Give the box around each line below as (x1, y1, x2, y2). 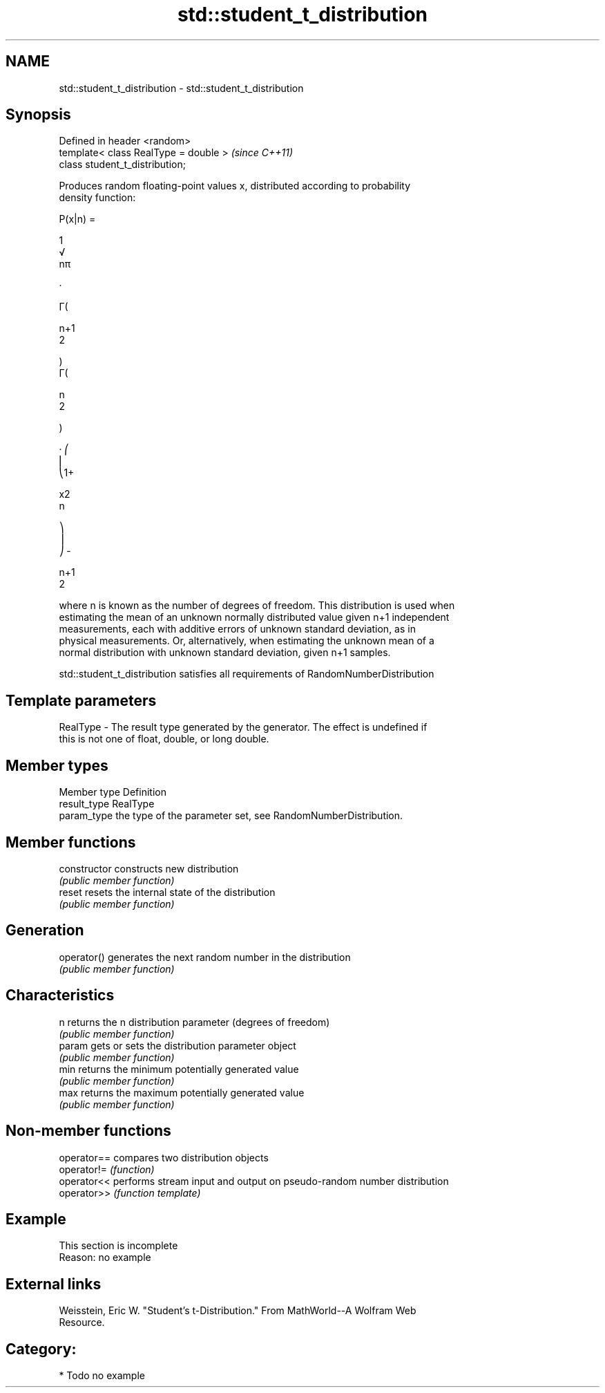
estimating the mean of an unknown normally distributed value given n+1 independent (59, 611, 450, 624)
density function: (59, 191, 136, 204)
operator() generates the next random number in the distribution (59, 951, 351, 963)
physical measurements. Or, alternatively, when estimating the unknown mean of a (59, 635, 434, 647)
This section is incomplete (59, 1240, 178, 1252)
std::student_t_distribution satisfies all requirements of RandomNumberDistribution (59, 668, 434, 680)
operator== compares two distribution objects (59, 1151, 269, 1163)
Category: (6, 1340, 77, 1358)
